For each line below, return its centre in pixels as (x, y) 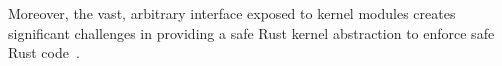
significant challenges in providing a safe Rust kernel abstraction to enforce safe (251, 32)
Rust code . (44, 52)
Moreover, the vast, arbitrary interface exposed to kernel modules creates (232, 13)
